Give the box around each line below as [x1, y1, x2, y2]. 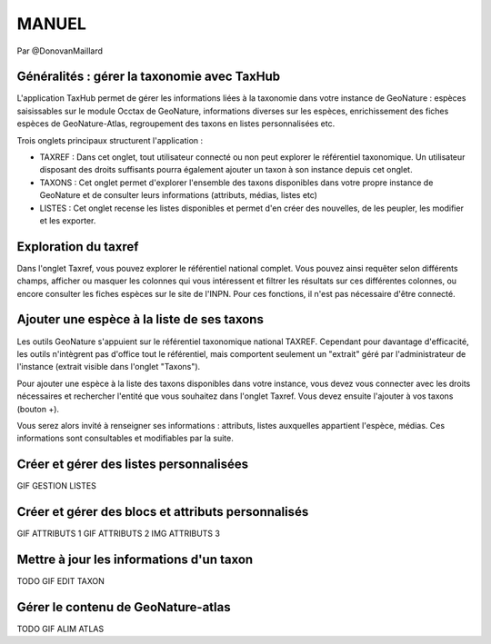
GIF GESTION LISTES [16, 481, 97, 491]
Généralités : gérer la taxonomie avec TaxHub [16, 69, 281, 84]
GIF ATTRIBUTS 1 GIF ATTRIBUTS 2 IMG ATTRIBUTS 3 [16, 528, 220, 540]
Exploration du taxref [16, 239, 139, 254]
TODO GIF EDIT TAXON [16, 576, 105, 587]
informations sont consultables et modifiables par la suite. [16, 432, 234, 444]
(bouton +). [16, 403, 59, 414]
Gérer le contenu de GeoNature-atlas [16, 599, 231, 615]
